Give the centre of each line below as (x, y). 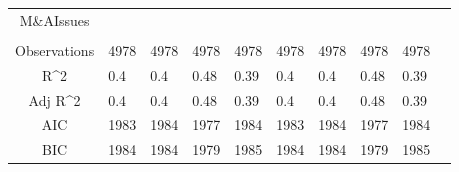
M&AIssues (54, 19)
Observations (55, 49)
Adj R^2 (54, 99)
